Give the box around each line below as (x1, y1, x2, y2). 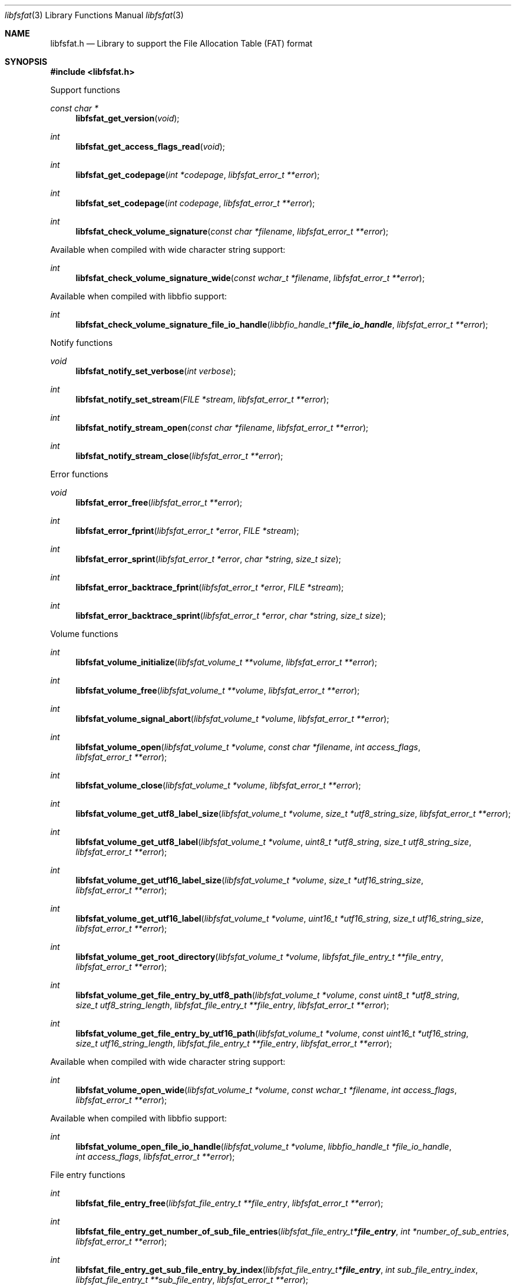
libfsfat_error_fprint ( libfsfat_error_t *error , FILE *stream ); (75, 526, 299, 536)
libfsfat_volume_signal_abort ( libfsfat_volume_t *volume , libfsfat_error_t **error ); (75, 714, 389, 724)
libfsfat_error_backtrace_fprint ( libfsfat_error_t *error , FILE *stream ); (75, 582, 344, 592)
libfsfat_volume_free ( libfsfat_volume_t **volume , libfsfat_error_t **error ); (75, 685, 360, 695)
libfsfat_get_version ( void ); (75, 113, 180, 123)
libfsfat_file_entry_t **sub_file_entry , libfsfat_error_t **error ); (75, 1275, 309, 1285)
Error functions (50, 469, 108, 479)
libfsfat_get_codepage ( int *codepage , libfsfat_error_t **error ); (75, 170, 320, 180)
